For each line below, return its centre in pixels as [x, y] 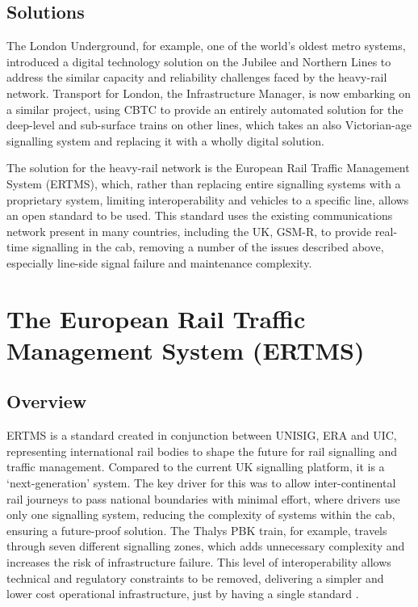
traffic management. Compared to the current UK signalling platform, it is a [196, 467]
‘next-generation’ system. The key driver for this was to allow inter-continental [201, 483]
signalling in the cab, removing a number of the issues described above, [208, 247]
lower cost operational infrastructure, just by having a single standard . [183, 594]
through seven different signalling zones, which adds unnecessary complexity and [206, 546]
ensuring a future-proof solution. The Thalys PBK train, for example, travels [197, 530]
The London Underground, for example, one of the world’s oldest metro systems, [206, 46]
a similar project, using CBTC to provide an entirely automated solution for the [205, 109]
